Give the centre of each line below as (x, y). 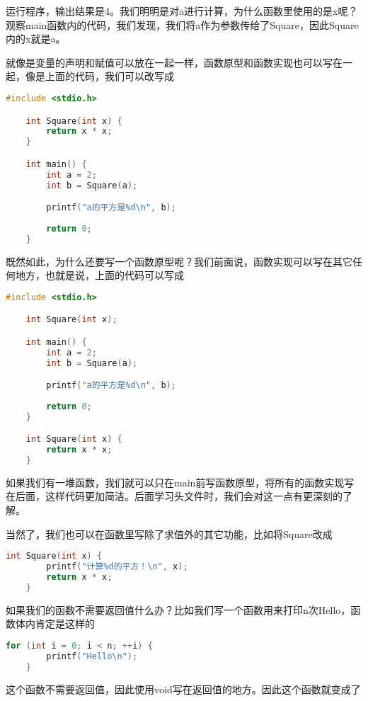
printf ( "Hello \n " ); (92, 656)
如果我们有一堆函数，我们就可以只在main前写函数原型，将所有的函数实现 (175, 482)
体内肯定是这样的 (55, 623)
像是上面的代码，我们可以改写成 (99, 76)
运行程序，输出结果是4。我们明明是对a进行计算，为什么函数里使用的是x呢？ (182, 11)
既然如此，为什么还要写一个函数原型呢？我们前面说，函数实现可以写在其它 (179, 261)
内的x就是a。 (36, 39)
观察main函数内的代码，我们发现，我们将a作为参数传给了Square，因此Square (182, 24)
